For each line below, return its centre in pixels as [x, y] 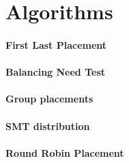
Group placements [49, 99]
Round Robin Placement [65, 152]
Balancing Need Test [56, 72]
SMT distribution [48, 126]
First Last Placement [56, 44]
